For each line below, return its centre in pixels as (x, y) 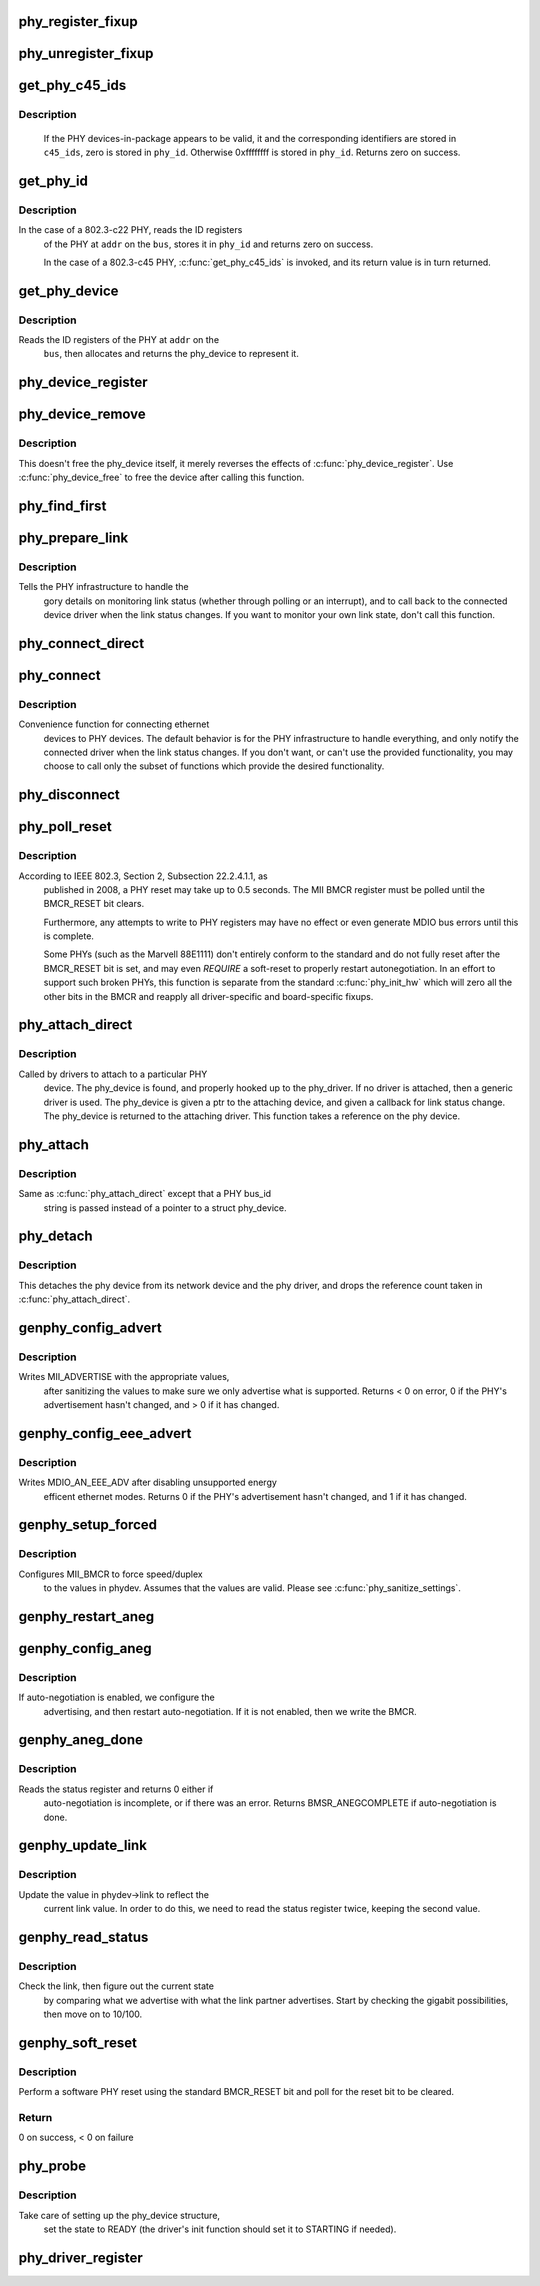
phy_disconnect (69, 795)
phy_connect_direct (81, 643)
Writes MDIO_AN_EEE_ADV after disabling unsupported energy (147, 1482)
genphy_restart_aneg (86, 1616)
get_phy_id (53, 180)
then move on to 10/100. (93, 2014)
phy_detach (56, 1236)
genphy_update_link (82, 1845)
